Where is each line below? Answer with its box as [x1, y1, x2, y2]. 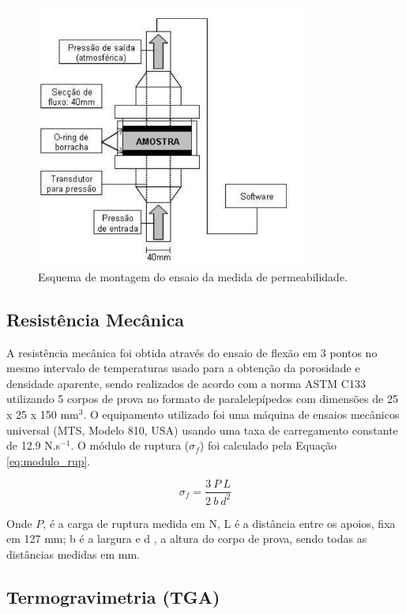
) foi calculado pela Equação [199, 437, 337, 454]
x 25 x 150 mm [6, 406, 79, 423]
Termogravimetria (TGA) [6, 585, 220, 609]
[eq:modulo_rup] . [6, 452, 91, 469]
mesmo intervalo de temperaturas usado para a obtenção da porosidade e [6, 360, 360, 376]
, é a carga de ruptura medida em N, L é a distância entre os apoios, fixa [43, 514, 396, 531]
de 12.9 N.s [6, 437, 61, 454]
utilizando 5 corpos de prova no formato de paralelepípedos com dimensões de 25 [6, 390, 398, 407]
